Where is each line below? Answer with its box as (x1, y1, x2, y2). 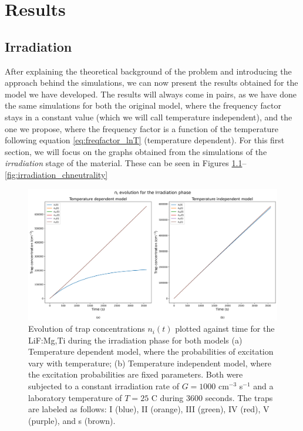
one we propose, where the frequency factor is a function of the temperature (5, 122, 278, 134)
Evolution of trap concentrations (28, 322, 145, 335)
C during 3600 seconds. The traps (151, 391, 273, 403)
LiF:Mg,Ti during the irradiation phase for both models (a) (28, 334, 243, 346)
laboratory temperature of (28, 391, 122, 403)
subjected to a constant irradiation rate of (28, 380, 179, 392)
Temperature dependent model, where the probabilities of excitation (28, 345, 274, 358)
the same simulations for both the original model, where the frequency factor (5, 99, 281, 112)
